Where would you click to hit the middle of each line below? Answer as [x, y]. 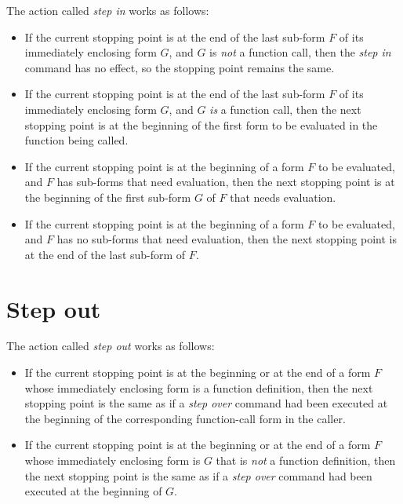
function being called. [76, 140]
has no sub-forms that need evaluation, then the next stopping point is [227, 239]
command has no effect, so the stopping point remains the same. [180, 67]
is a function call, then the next [285, 109]
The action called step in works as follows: [108, 10]
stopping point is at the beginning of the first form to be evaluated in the [201, 124]
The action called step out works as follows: [111, 346]
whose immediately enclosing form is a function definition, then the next [199, 387]
